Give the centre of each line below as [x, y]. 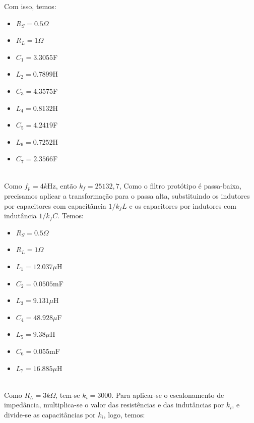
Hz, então [62, 185]
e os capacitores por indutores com [183, 205]
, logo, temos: [124, 414]
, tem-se [68, 395]
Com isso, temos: [30, 6]
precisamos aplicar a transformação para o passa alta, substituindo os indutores [127, 195]
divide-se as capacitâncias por [50, 414]
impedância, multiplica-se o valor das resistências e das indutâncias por [114, 405]
